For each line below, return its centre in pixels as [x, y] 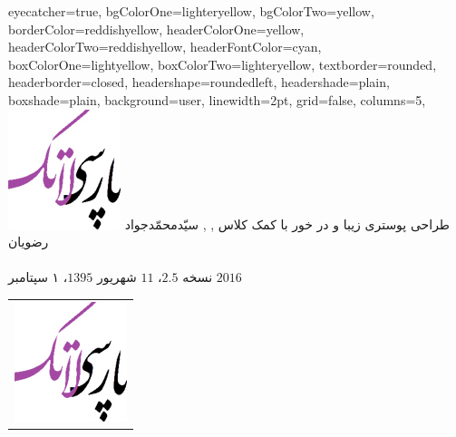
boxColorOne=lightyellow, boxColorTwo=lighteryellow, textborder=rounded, [223, 64]
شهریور [116, 277]
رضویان [29, 242]
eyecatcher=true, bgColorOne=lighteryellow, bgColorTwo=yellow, [191, 11]
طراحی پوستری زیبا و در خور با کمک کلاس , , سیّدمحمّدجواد [287, 223]
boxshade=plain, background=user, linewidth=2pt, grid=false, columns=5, [217, 99]
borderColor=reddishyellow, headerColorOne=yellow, [156, 29]
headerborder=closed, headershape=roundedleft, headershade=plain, [199, 82]
